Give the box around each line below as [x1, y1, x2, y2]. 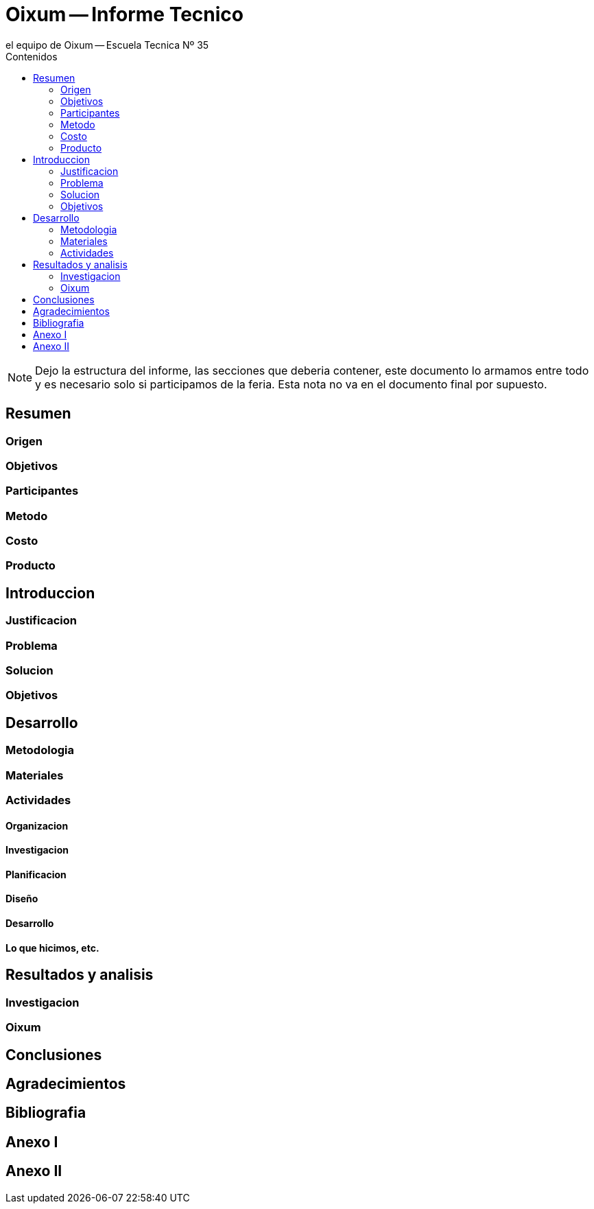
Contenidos [5, 50, 58, 62]
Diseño [5, 893, 38, 905]
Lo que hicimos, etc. [5, 941, 99, 954]
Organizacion [5, 819, 69, 832]
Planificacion [5, 868, 67, 880]
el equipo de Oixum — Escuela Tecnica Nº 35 [5, 38, 209, 51]
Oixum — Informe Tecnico [5, 3, 243, 26]
